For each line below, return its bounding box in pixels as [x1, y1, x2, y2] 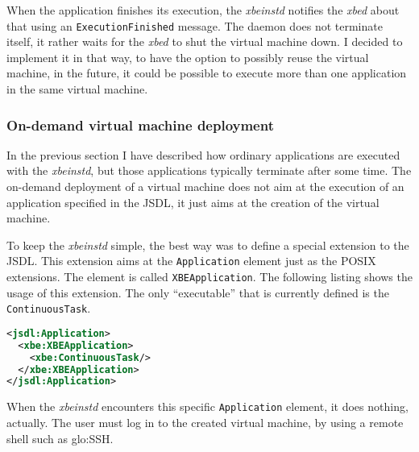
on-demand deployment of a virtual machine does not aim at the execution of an [6, 178, 404, 195]
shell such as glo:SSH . [6, 429, 114, 446]
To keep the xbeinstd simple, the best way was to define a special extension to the [6, 236, 409, 253]
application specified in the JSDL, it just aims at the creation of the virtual [6, 193, 380, 210]
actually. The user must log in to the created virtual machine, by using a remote [6, 414, 404, 430]
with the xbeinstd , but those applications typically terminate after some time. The [6, 162, 412, 179]
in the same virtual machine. [6, 81, 148, 97]
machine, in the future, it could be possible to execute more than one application [6, 64, 407, 81]
